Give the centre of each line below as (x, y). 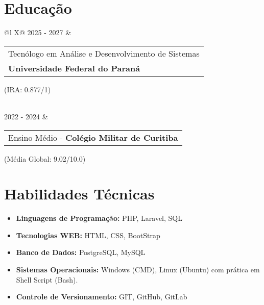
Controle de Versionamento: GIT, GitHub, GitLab (102, 297)
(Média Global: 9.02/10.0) (45, 158)
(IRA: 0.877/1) (28, 89)
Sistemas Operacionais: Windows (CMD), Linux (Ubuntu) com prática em (138, 269)
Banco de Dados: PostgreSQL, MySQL (81, 252)
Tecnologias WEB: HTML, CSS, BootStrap (88, 235)
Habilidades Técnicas (79, 194)
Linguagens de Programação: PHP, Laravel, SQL (99, 218)
